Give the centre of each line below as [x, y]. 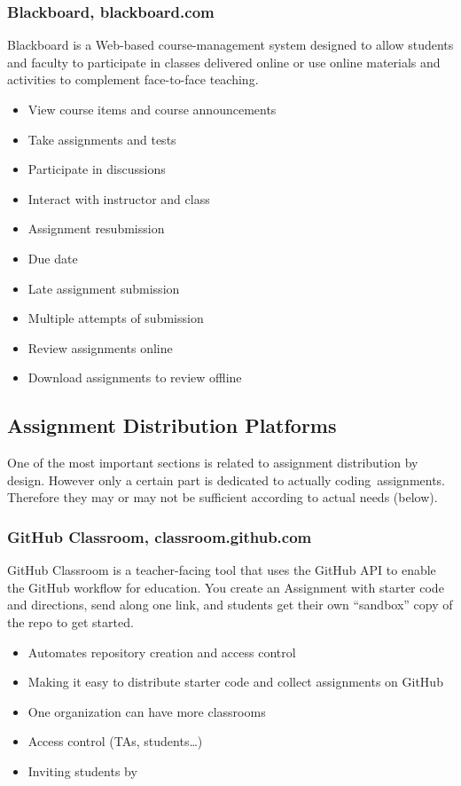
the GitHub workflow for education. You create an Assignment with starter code [226, 587]
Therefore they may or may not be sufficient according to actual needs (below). [223, 497]
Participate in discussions [97, 169]
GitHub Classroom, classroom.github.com [160, 536]
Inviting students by [82, 770]
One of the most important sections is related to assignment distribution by [213, 463]
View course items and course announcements [152, 109]
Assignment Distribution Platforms [172, 425]
